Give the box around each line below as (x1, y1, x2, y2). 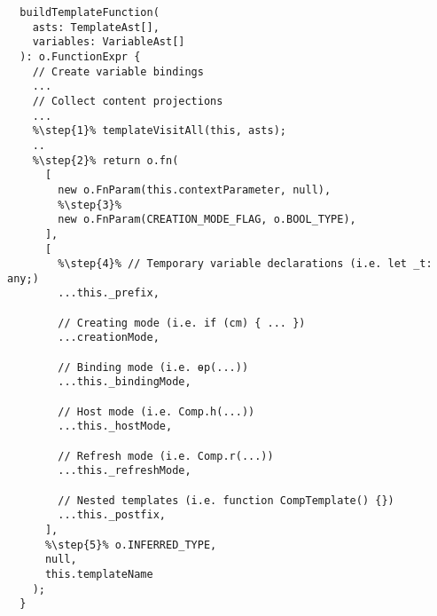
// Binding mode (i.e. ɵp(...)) (58, 360, 249, 374)
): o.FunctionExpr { (20, 50, 141, 63)
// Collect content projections (32, 94, 223, 107)
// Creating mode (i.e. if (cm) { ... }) (58, 316, 306, 329)
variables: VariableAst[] (32, 36, 185, 49)
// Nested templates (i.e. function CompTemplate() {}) (58, 494, 394, 507)
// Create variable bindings (32, 65, 204, 78)
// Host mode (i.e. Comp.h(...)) (58, 405, 255, 418)
